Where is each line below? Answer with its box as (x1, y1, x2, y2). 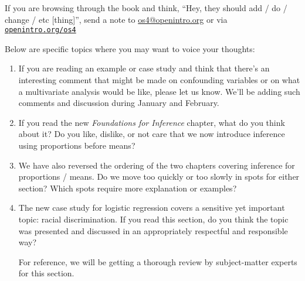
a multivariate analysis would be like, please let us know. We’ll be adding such (18, 85, 300, 97)
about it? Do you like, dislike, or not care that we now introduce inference (18, 128, 285, 140)
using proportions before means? (18, 139, 135, 151)
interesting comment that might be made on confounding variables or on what (18, 74, 300, 86)
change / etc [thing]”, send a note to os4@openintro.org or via (5, 13, 228, 25)
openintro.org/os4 (5, 26, 76, 35)
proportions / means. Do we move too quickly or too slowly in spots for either (18, 170, 300, 183)
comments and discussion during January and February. (18, 97, 219, 109)
